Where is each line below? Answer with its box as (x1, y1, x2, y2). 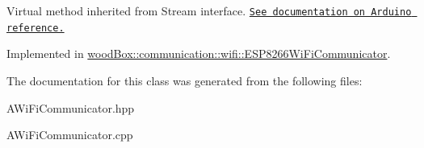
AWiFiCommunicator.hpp (6, 99, 135, 116)
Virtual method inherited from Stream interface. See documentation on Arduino (6, 2, 412, 18)
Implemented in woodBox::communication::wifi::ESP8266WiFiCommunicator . (6, 45, 391, 62)
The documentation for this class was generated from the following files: (6, 72, 363, 88)
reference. (6, 22, 65, 34)
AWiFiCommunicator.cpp (6, 126, 133, 143)
